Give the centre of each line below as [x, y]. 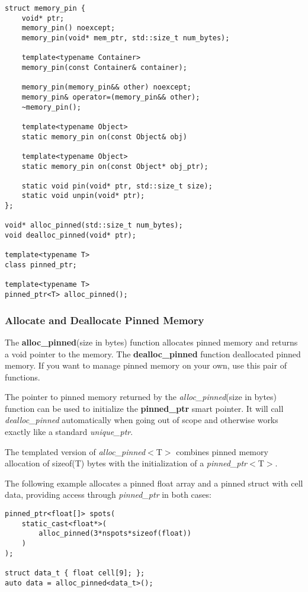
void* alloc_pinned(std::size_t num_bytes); [94, 225]
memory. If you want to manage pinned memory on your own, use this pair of [146, 365]
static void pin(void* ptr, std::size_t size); [117, 186]
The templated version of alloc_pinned [75, 451]
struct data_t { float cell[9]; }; [75, 573]
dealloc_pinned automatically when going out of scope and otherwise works [142, 420]
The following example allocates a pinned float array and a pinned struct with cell [154, 483]
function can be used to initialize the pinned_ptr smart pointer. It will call [144, 408]
